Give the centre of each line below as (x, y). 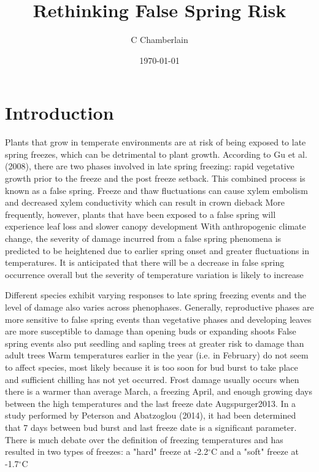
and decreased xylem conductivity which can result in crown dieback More (145, 202)
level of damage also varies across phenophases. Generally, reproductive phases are (159, 307)
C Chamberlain (159, 40)
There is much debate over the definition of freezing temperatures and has (144, 439)
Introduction (60, 113)
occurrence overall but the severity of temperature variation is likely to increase (154, 274)
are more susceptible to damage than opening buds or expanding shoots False (151, 331)
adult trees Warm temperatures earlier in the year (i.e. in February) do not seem (157, 355)
